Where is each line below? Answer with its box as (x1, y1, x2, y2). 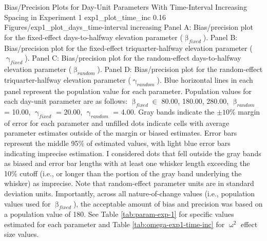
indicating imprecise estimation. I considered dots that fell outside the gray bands (4, 147, 261, 158)
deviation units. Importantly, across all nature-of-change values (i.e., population (4, 188, 255, 198)
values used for (4, 198, 51, 209)
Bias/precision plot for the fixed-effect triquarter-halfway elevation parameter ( (4, 42, 253, 53)
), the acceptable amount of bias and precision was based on (73, 198, 263, 209)
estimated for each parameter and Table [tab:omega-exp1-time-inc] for (4, 218, 225, 229)
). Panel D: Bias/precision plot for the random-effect (97, 63, 263, 74)
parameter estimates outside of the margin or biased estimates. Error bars (4, 127, 237, 138)
